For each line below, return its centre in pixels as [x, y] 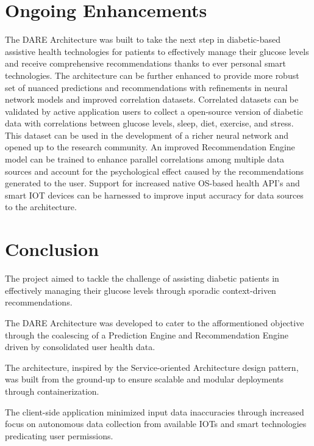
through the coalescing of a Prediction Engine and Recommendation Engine [147, 334]
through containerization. [52, 391]
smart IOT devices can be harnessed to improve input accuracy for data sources [154, 195]
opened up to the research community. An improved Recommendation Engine [150, 147]
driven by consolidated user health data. [80, 347]
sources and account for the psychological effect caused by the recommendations [155, 171]
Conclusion [52, 249]
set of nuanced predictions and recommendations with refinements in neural [146, 87]
